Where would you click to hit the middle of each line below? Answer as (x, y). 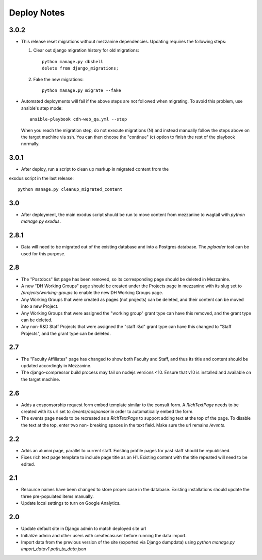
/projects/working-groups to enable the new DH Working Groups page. (92, 293)
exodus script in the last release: (41, 178)
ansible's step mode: (42, 108)
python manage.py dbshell (73, 61)
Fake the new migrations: (58, 79)
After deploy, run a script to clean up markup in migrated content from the (95, 169)
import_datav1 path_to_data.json (54, 549)
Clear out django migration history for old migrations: (86, 50)
